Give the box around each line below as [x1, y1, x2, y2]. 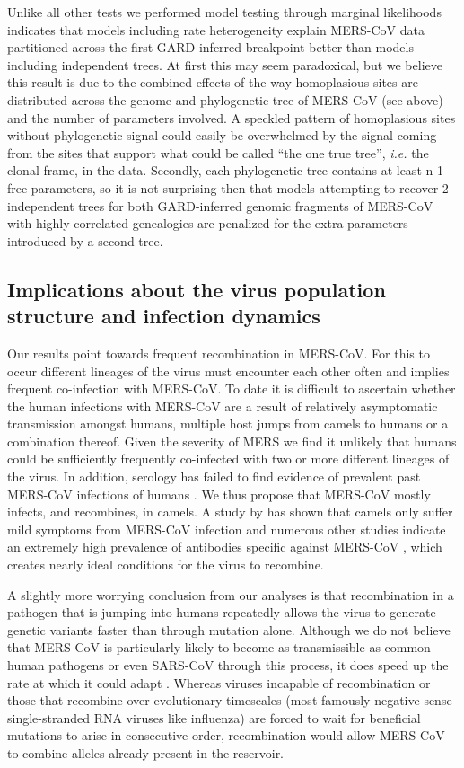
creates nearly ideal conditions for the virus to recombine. [7, 555, 324, 574]
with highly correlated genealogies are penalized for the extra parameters [7, 214, 408, 233]
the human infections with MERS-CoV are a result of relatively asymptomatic [7, 396, 438, 415]
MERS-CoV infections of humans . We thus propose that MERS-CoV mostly [7, 484, 431, 503]
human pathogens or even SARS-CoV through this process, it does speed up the [7, 656, 449, 674]
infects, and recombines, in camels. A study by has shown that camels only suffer [7, 502, 453, 521]
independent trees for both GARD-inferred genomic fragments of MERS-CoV [7, 196, 433, 215]
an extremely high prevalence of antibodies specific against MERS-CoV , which [7, 537, 442, 556]
